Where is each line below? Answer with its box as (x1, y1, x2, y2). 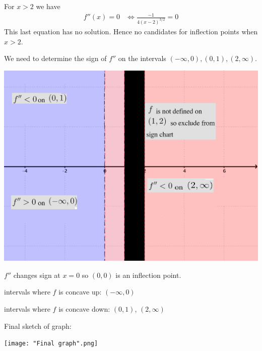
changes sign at (13, 269, 60, 280)
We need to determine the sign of (4, 53, 107, 64)
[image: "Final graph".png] (4, 340, 98, 347)
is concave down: (58, 304, 110, 314)
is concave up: (58, 286, 102, 297)
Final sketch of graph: (4, 320, 72, 331)
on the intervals (118, 53, 166, 64)
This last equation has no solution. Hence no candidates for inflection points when (4, 26, 258, 37)
